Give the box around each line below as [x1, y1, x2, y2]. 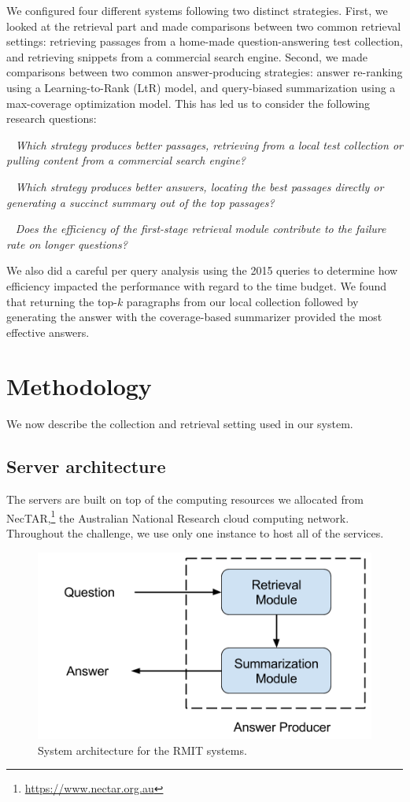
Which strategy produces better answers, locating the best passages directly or [15, 178, 384, 194]
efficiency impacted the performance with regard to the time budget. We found [6, 277, 387, 294]
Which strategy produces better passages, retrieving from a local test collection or [15, 136, 403, 153]
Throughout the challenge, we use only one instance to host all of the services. [6, 525, 384, 541]
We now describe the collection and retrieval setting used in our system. [6, 416, 353, 432]
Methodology [6, 370, 152, 402]
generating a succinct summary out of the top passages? [6, 194, 275, 210]
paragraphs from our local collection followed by [126, 293, 359, 309]
